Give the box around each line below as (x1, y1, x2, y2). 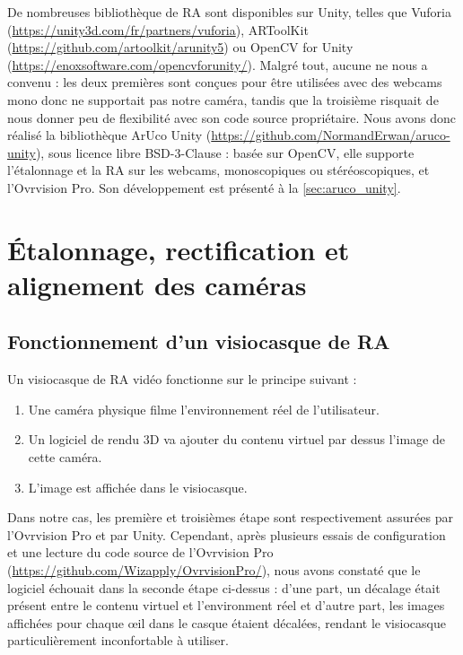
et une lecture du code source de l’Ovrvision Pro (7, 543, 274, 562)
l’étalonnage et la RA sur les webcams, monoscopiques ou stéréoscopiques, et (7, 161, 430, 179)
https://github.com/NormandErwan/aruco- (211, 126, 450, 144)
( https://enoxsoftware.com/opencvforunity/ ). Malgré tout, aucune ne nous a (7, 55, 428, 74)
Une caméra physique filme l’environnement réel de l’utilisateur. (28, 399, 380, 418)
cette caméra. (28, 448, 102, 467)
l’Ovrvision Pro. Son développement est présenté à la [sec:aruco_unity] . (7, 178, 401, 196)
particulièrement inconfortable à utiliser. (7, 631, 229, 650)
